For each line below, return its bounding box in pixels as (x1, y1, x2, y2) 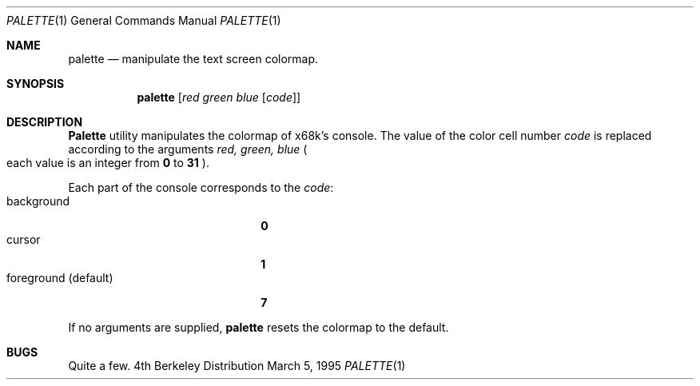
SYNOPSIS (6, 77, 65, 90)
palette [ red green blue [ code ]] (137, 90, 301, 104)
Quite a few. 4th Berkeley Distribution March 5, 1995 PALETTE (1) (68, 359, 406, 372)
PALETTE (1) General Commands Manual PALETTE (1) (6, 14, 281, 27)
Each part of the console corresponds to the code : (68, 181, 334, 194)
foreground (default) (6, 271, 113, 285)
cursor (6, 233, 41, 246)
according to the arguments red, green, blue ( (68, 142, 308, 156)
